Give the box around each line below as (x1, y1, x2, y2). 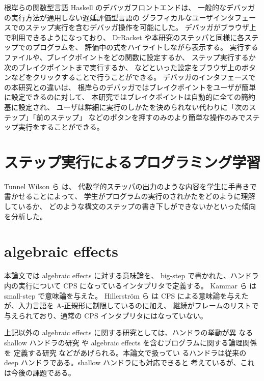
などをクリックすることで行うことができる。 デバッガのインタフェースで (11, 72, 256, 82)
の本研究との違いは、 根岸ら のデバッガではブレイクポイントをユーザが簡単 (4, 81, 256, 92)
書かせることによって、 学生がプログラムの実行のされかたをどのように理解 (4, 191, 255, 201)
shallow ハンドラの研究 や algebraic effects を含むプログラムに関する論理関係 (4, 337, 257, 347)
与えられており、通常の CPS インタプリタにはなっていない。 (4, 310, 207, 320)
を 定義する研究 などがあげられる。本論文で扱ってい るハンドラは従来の (4, 347, 247, 358)
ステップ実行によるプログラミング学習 (4, 151, 261, 172)
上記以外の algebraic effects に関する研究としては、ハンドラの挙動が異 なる (4, 327, 253, 338)
